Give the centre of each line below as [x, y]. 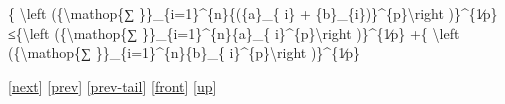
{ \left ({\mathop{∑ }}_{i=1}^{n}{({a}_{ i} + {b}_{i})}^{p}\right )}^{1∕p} [253, 13]
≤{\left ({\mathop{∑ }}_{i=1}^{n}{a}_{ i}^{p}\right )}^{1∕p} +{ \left [234, 32]
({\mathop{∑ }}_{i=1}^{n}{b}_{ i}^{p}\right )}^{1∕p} [184, 52]
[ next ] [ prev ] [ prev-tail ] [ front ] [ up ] [112, 85]
